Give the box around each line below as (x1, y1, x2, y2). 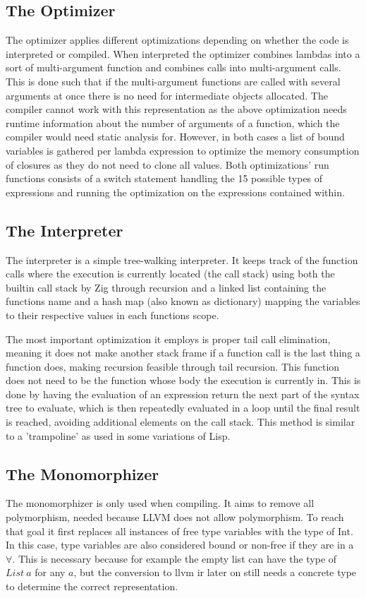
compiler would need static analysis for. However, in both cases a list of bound (6, 129, 345, 144)
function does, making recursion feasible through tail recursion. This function (6, 359, 340, 373)
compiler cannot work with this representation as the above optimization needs (6, 102, 347, 116)
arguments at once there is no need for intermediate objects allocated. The (6, 88, 328, 102)
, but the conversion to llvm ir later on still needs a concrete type (73, 565, 357, 580)
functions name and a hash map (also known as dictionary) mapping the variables (6, 294, 360, 309)
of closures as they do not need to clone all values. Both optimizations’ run (6, 157, 329, 172)
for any (35, 565, 66, 580)
